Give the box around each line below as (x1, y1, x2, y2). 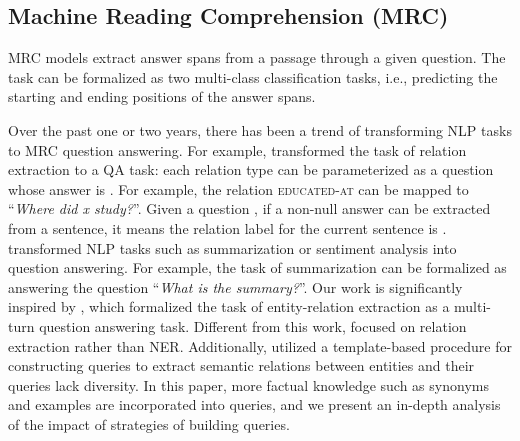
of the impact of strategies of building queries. (8, 413, 290, 434)
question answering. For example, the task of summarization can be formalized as (8, 257, 507, 278)
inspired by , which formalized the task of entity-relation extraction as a (8, 296, 450, 317)
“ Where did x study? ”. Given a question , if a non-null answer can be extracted (8, 198, 491, 219)
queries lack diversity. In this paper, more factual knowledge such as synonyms (8, 374, 489, 395)
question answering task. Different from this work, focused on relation (39, 315, 467, 336)
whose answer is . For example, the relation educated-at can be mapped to (8, 178, 469, 199)
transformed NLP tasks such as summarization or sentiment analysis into (8, 237, 457, 258)
